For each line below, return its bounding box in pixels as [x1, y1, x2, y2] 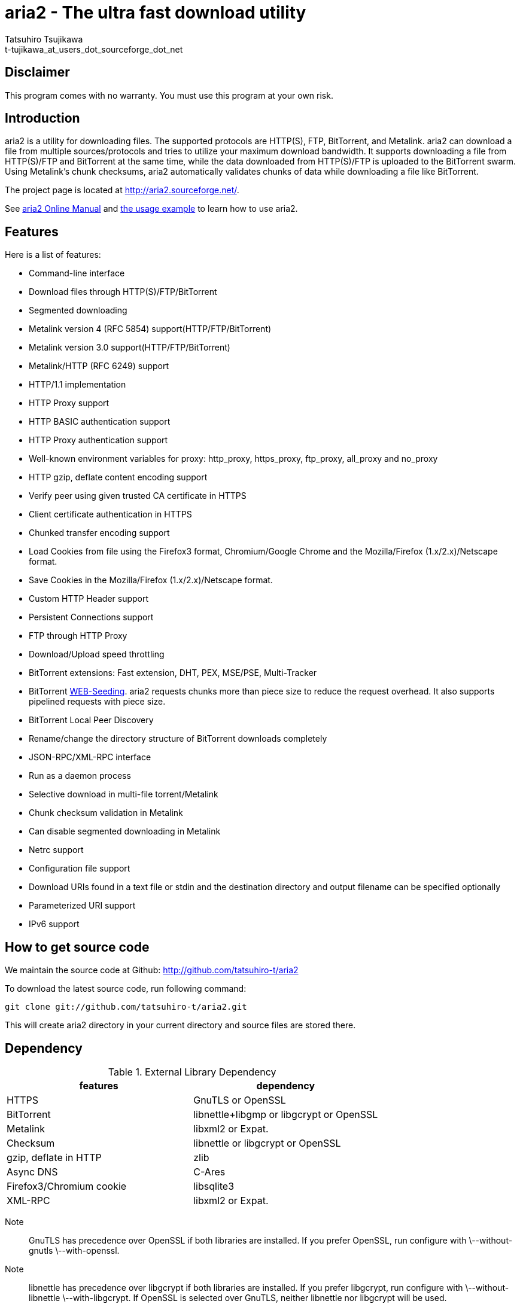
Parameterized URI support [29, 900, 136, 911]
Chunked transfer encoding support [29, 528, 170, 538]
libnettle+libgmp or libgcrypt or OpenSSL [193, 1108, 378, 1120]
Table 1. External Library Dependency [108, 1065, 276, 1078]
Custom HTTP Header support [29, 593, 149, 604]
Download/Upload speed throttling [29, 649, 165, 660]
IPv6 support [29, 919, 80, 930]
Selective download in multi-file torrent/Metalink [29, 789, 218, 800]
